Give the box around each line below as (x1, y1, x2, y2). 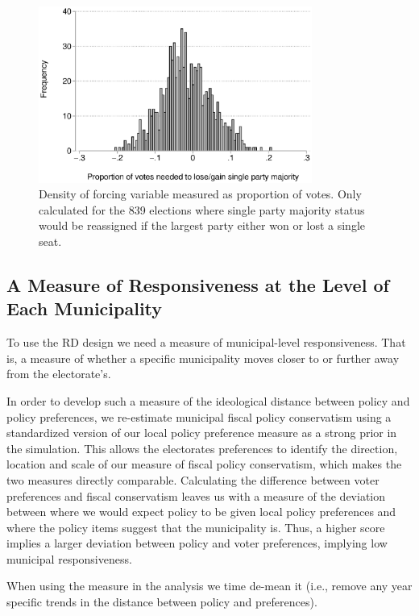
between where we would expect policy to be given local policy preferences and (6, 503, 396, 520)
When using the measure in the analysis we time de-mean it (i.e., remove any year (6, 577, 413, 594)
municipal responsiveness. (6, 550, 132, 567)
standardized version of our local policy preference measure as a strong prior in (6, 424, 397, 441)
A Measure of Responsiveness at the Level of (6, 272, 389, 297)
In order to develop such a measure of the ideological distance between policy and (6, 392, 410, 409)
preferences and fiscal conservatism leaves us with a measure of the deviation (6, 487, 386, 504)
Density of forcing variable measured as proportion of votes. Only (39, 185, 362, 202)
